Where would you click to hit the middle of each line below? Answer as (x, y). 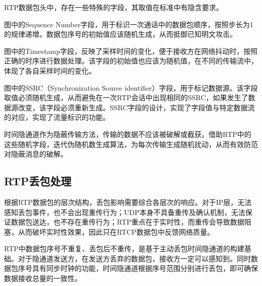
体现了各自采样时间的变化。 (50, 70)
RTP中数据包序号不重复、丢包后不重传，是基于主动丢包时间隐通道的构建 (124, 248)
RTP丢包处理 (38, 181)
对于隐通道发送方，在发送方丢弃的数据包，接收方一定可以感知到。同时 (134, 258)
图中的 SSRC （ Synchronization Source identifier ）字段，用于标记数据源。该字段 (131, 87)
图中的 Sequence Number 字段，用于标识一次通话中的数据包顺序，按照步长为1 (129, 24)
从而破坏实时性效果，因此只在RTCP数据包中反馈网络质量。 (116, 231)
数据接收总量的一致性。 (43, 278)
